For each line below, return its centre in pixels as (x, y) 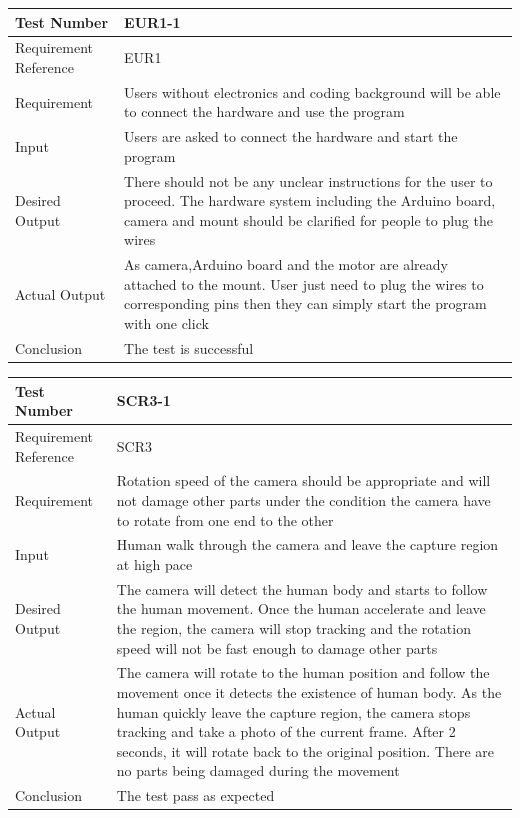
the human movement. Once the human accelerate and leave (301, 608)
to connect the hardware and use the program (264, 111)
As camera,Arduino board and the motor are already (286, 264)
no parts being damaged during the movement (258, 770)
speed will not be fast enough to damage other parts (277, 647)
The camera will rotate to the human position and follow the (303, 672)
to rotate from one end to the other (225, 519)
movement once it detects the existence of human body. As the (309, 692)
